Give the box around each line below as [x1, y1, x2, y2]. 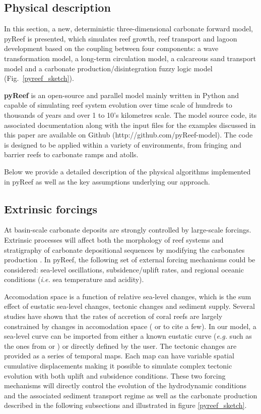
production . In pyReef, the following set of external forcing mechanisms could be [4, 254, 255, 265]
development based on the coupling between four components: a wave [4, 43, 219, 54]
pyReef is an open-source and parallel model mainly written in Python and [4, 89, 239, 100]
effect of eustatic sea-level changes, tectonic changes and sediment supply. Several [4, 301, 255, 311]
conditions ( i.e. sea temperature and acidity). [4, 274, 144, 285]
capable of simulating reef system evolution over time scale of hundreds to [4, 100, 232, 110]
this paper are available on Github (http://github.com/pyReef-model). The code [4, 129, 253, 140]
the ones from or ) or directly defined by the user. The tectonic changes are [4, 340, 237, 351]
